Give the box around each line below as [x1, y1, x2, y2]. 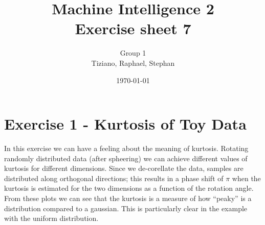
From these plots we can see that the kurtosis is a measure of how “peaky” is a [4, 193, 252, 203]
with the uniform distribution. [4, 213, 99, 223]
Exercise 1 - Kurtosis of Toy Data [4, 113, 247, 134]
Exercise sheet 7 [75, 18, 191, 39]
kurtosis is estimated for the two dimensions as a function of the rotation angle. [4, 183, 254, 193]
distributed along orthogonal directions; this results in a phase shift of [4, 172, 224, 183]
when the [232, 172, 261, 183]
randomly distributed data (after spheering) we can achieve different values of [4, 153, 248, 163]
